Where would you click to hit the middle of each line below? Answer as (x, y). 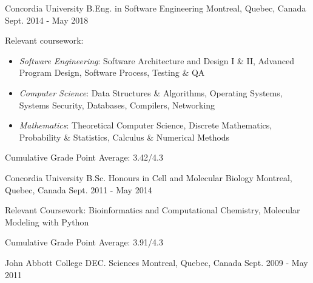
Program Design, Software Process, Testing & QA (112, 72)
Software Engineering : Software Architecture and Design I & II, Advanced (157, 60)
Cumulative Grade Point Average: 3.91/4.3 (84, 242)
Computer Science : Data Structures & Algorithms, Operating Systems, (151, 92)
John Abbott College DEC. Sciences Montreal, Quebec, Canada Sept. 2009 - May (156, 262)
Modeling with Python (47, 221)
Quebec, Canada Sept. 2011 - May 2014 (79, 189)
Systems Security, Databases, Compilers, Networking (117, 105)
